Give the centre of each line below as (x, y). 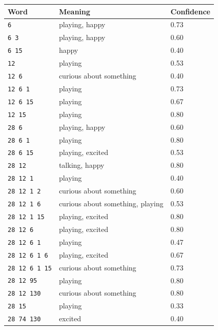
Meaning (74, 11)
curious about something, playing (111, 203)
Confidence (190, 11)
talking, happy (82, 165)
